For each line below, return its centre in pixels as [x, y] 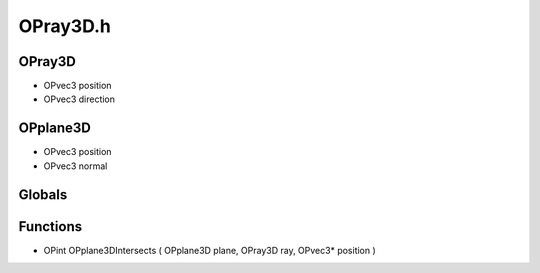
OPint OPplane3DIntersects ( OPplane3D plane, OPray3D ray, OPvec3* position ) [210, 250]
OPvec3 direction [79, 99]
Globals [43, 194]
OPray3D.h [65, 26]
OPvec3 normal [75, 166]
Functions [50, 226]
